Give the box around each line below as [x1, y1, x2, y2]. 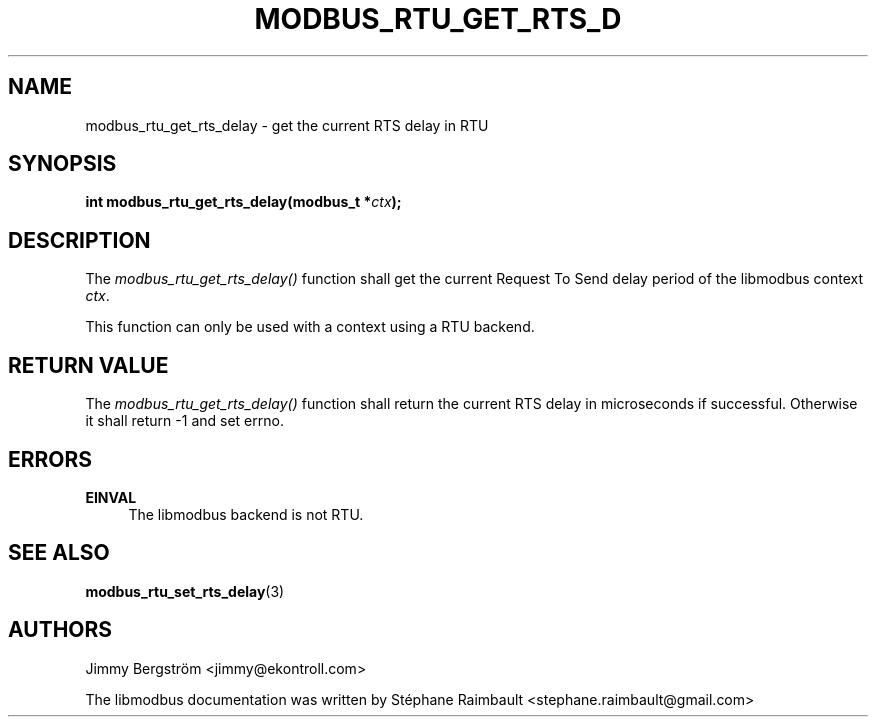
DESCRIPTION [8, 227, 151, 253]
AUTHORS [8, 617, 113, 643]
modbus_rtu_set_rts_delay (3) [85, 582, 285, 600]
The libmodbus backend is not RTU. [128, 505, 364, 523]
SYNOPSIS [8, 151, 117, 177]
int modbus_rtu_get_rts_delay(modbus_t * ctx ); [85, 193, 402, 211]
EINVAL [85, 488, 137, 506]
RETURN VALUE [8, 352, 169, 378]
